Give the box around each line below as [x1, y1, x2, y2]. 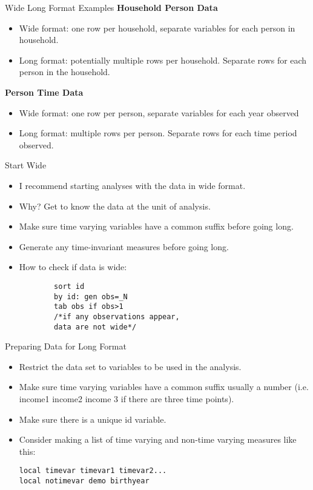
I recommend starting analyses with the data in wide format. [19, 179, 246, 191]
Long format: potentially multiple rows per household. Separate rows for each [19, 53, 307, 66]
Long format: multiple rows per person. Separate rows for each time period [19, 127, 297, 139]
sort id [54, 282, 85, 291]
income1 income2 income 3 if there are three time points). [19, 392, 234, 405]
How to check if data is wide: [19, 260, 127, 273]
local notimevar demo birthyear [19, 477, 150, 485]
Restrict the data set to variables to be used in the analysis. [19, 360, 242, 372]
